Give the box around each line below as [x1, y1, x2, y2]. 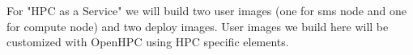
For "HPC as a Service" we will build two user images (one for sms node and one [6, 2, 407, 18]
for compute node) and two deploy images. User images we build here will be [6, 18, 389, 34]
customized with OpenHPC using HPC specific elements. [6, 33, 289, 50]
